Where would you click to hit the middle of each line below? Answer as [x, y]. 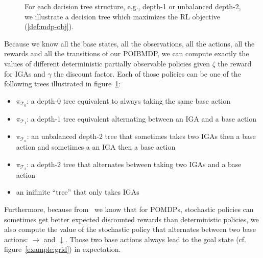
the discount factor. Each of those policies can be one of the [147, 73]
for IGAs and [25, 73]
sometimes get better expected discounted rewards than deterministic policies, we [131, 219]
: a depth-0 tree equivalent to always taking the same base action [129, 100]
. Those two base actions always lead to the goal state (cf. [156, 239]
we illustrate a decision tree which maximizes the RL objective [122, 16]
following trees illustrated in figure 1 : [63, 84]
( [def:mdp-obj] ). [49, 26]
